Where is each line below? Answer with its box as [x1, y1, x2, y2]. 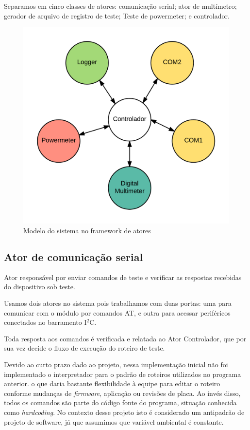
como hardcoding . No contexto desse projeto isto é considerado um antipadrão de [4, 407, 245, 417]
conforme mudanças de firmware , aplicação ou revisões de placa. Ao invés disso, [4, 388, 241, 398]
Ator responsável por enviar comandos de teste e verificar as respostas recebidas [4, 272, 242, 282]
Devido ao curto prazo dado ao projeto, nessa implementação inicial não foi [4, 359, 228, 370]
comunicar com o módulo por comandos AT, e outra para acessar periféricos [4, 307, 231, 318]
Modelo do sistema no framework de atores [23, 225, 151, 236]
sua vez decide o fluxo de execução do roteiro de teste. [4, 343, 165, 353]
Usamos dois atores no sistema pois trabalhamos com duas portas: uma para [4, 298, 232, 308]
